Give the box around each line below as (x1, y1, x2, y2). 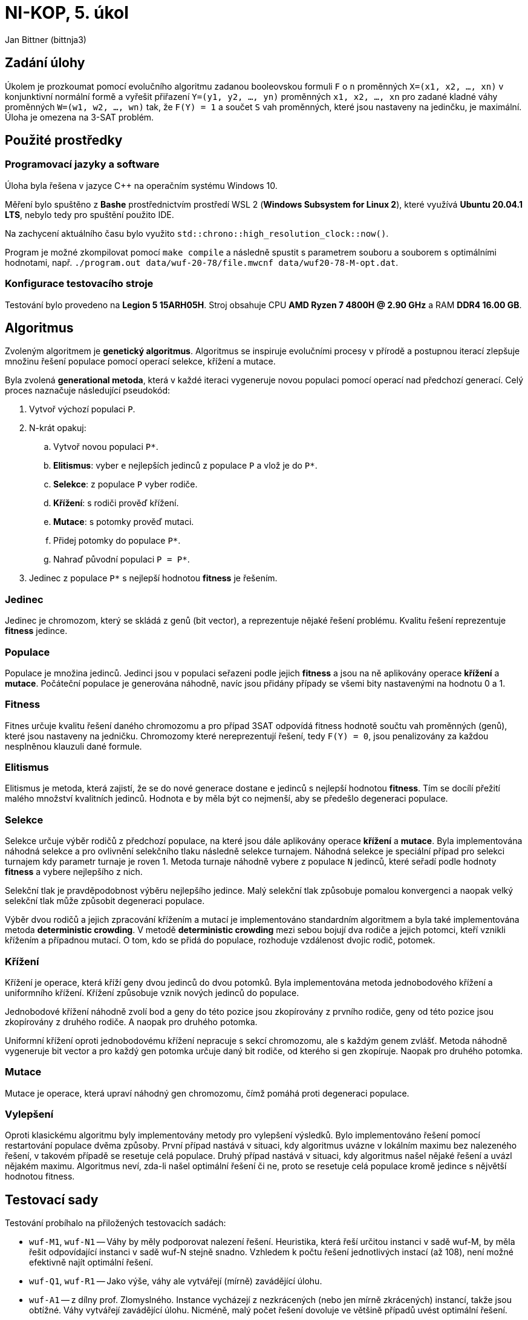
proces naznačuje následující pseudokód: (5, 385, 171, 396)
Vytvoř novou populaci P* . (53, 441, 158, 452)
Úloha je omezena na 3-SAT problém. (5, 111, 154, 122)
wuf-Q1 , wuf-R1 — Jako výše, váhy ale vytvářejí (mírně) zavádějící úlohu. (29, 1276, 322, 1287)
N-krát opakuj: (29, 423, 86, 434)
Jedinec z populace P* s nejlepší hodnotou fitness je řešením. (29, 573, 278, 584)
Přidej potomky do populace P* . (53, 535, 181, 546)
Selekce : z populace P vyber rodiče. (53, 479, 198, 490)
